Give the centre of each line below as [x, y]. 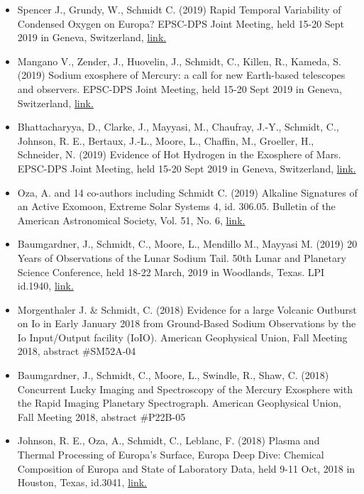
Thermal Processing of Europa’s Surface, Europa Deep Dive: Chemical [171, 455]
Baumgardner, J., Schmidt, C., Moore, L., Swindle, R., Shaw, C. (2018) [173, 375]
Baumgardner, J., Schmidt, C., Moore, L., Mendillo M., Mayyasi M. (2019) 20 [187, 244]
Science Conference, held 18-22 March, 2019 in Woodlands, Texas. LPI [171, 271]
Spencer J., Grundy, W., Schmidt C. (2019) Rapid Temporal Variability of [179, 9]
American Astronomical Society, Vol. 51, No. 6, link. [131, 220]
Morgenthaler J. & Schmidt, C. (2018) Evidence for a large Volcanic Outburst [187, 309]
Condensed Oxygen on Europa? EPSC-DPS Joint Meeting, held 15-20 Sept [181, 23]
